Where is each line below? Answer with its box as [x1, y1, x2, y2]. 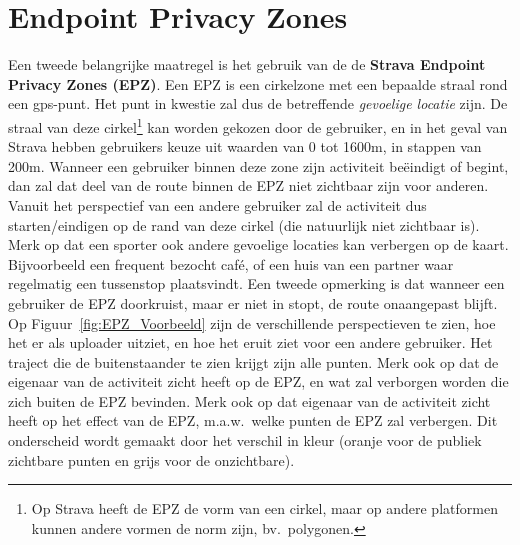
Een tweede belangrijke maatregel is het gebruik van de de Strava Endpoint [8, 54, 486, 75]
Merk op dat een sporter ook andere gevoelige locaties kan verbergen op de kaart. [8, 234, 509, 255]
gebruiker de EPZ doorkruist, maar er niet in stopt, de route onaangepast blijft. [8, 292, 498, 313]
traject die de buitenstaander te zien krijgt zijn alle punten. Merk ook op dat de [8, 351, 499, 372]
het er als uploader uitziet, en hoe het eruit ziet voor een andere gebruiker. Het [8, 332, 493, 353]
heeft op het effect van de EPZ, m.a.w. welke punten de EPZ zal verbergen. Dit [8, 410, 498, 431]
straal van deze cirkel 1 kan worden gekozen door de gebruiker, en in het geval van [8, 113, 508, 137]
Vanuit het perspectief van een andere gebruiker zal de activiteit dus [8, 194, 427, 215]
